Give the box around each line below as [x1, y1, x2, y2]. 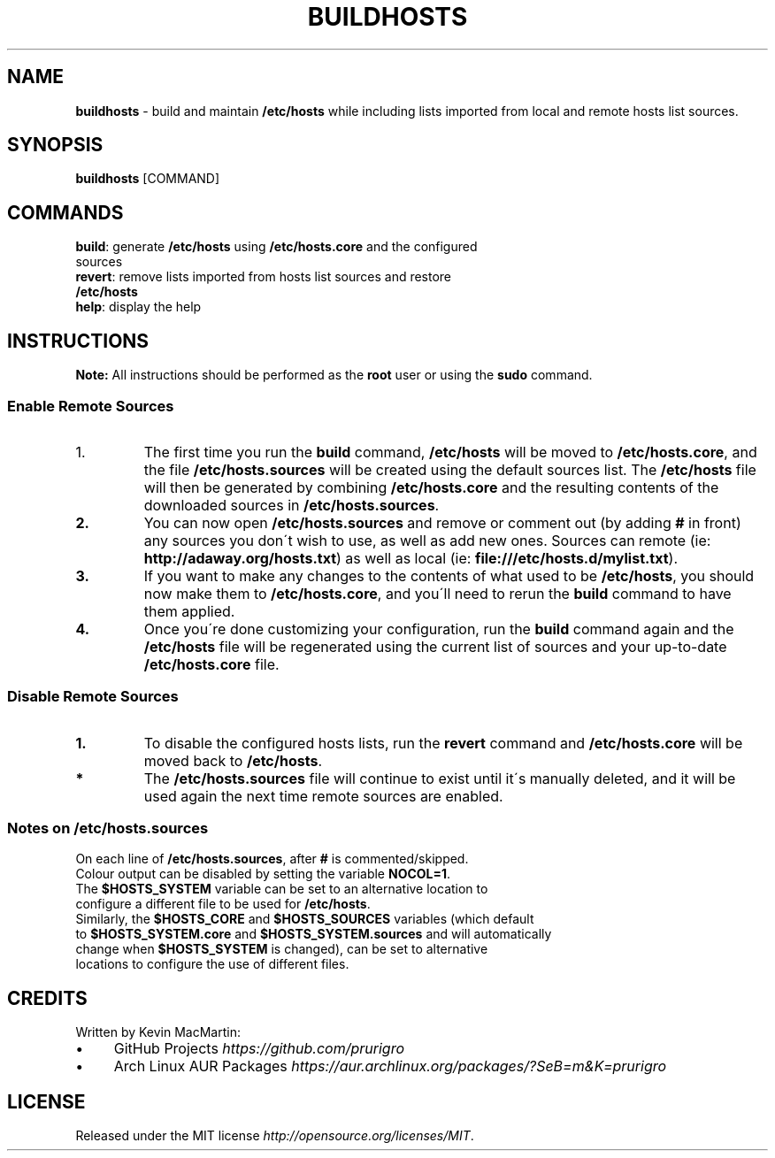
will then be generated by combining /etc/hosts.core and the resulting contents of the [143, 478, 719, 496]
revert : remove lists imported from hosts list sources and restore [75, 269, 452, 285]
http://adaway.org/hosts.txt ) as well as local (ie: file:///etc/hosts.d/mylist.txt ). [143, 548, 679, 567]
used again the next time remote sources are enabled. [143, 786, 503, 805]
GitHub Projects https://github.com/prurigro [113, 1039, 405, 1058]
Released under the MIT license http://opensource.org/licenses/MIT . [75, 1128, 474, 1144]
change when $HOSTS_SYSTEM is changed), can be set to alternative [75, 941, 488, 957]
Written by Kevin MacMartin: [75, 1024, 241, 1040]
